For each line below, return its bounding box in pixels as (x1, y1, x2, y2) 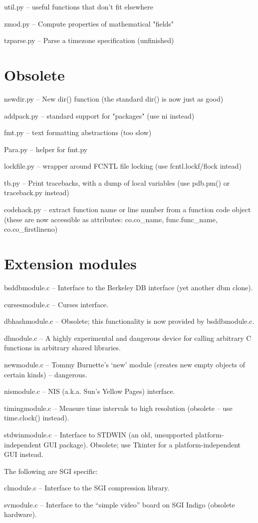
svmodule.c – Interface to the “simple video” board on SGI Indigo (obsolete (4, 499, 235, 509)
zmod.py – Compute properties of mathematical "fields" (4, 18, 174, 29)
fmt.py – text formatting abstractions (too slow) (4, 127, 152, 138)
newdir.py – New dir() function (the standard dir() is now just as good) (4, 93, 224, 104)
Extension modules (4, 253, 137, 274)
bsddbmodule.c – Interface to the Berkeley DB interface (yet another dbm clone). (4, 282, 253, 292)
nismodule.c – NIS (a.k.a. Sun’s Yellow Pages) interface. (4, 386, 175, 396)
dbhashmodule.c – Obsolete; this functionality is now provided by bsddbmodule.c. (4, 316, 255, 326)
